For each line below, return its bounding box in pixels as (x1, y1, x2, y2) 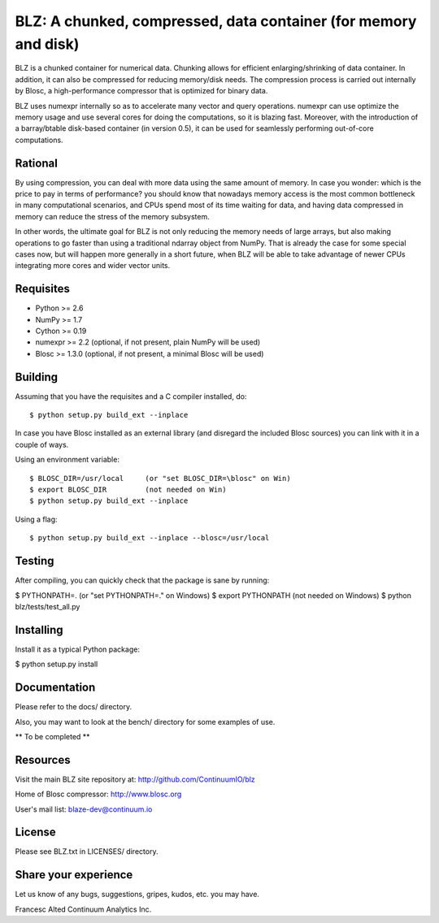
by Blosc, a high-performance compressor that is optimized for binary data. (15, 86, 268, 96)
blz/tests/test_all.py (15, 601, 80, 611)
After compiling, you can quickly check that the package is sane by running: (15, 575, 270, 585)
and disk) (15, 35, 80, 53)
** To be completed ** (15, 731, 90, 741)
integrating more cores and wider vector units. (15, 261, 171, 271)
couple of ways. (15, 440, 69, 449)
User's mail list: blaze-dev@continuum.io (15, 804, 153, 814)
